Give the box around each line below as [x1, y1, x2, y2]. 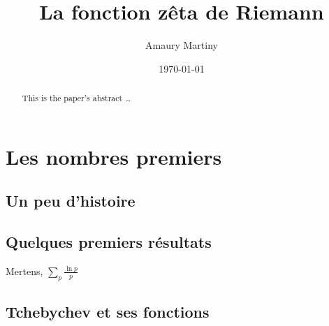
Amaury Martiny [145, 38, 218, 52]
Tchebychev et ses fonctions [6, 301, 210, 323]
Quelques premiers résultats [6, 231, 212, 253]
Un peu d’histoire [6, 190, 136, 212]
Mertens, [6, 263, 43, 278]
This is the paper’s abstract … [22, 92, 131, 104]
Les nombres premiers [6, 142, 222, 170]
